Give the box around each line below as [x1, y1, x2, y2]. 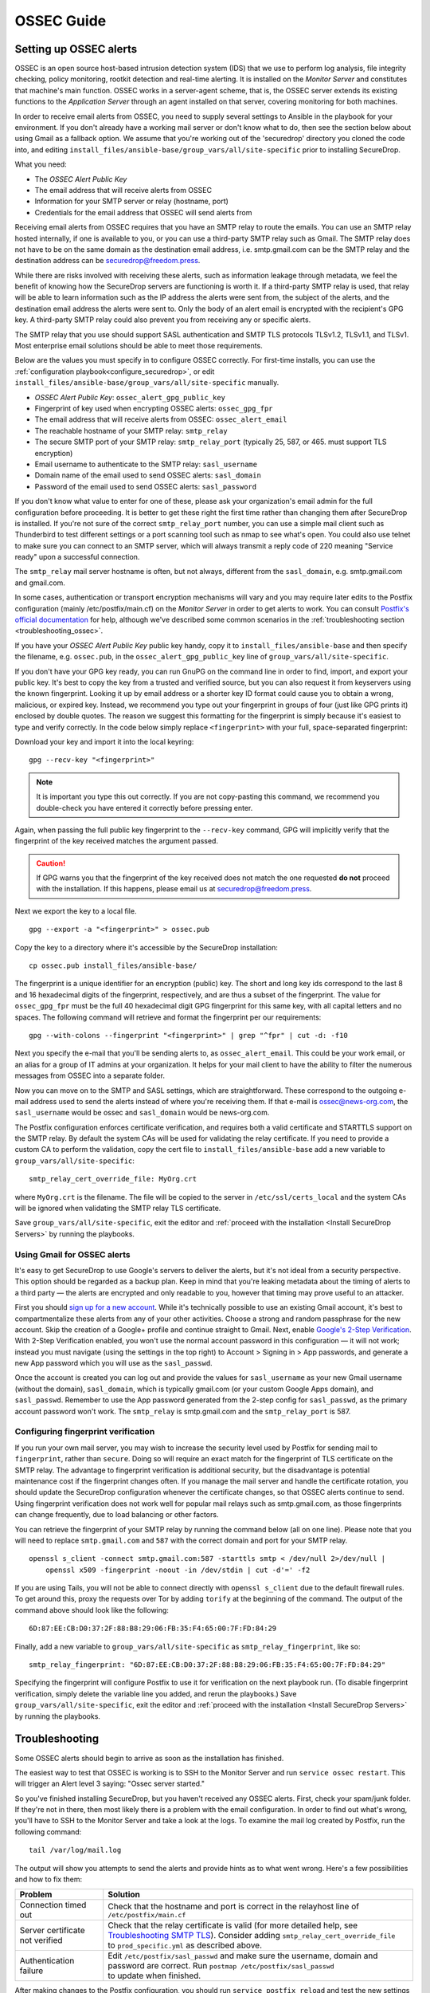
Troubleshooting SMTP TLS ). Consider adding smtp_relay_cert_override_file [107, 1930, 396, 1941]
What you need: [14, 159, 67, 169]
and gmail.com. [14, 578, 65, 588]
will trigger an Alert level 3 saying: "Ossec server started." [14, 1779, 205, 1789]
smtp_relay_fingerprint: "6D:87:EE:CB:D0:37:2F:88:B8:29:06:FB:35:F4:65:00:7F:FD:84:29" [29, 1661, 386, 1669]
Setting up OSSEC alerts [14, 42, 138, 56]
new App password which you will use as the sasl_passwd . [14, 1358, 213, 1368]
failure [19, 1965, 44, 1976]
